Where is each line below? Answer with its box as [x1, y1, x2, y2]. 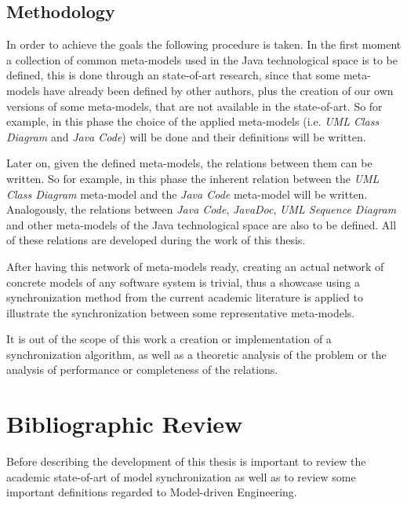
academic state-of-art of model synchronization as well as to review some [6, 468, 356, 485]
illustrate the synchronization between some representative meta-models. [6, 304, 355, 320]
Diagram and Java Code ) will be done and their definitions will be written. [6, 128, 366, 145]
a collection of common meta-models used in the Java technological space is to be [6, 51, 398, 68]
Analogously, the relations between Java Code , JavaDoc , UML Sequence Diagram [6, 201, 397, 218]
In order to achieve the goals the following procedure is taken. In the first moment [6, 36, 402, 53]
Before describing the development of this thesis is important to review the [6, 453, 366, 470]
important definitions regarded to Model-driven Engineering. [6, 484, 297, 500]
